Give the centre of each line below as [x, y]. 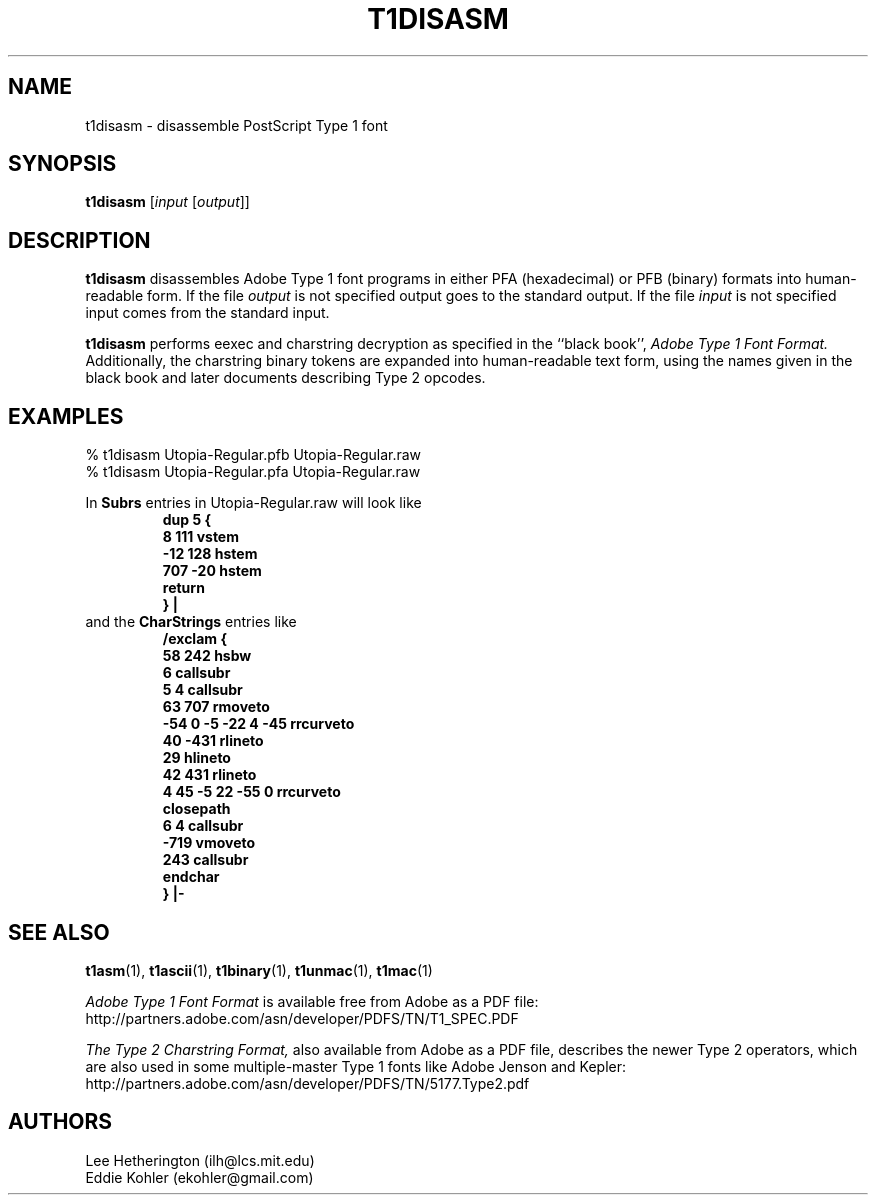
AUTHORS [60, 1122]
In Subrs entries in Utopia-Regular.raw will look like [253, 503]
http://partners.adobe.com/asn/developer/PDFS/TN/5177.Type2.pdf [307, 1083]
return [183, 588]
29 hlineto [196, 758]
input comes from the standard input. [207, 313]
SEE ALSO [59, 932]
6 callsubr [196, 673]
